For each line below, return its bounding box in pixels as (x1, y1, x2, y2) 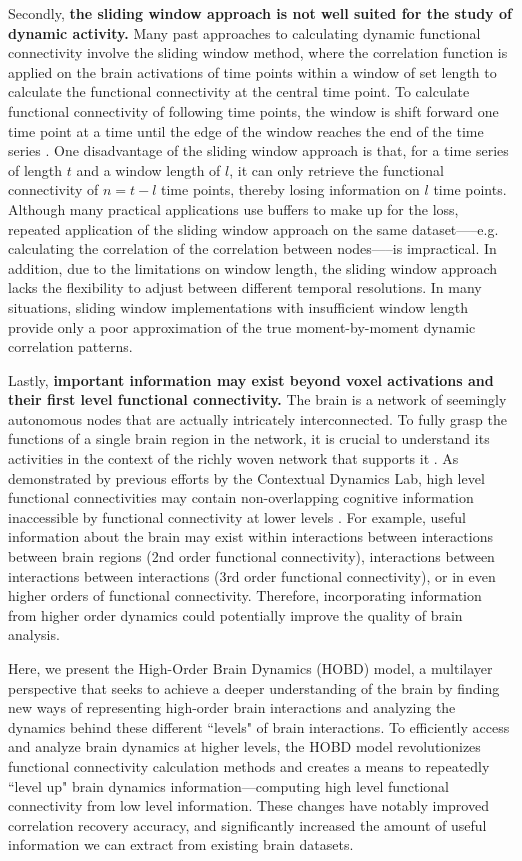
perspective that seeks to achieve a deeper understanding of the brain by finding (8, 677, 500, 698)
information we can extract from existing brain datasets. (8, 834, 354, 855)
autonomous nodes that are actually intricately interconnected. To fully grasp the (8, 408, 507, 429)
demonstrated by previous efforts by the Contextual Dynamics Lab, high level (8, 467, 485, 488)
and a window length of (76, 159, 221, 180)
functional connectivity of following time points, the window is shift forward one (8, 100, 499, 121)
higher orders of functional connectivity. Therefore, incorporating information (8, 585, 482, 606)
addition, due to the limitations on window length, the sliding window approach (8, 257, 498, 278)
